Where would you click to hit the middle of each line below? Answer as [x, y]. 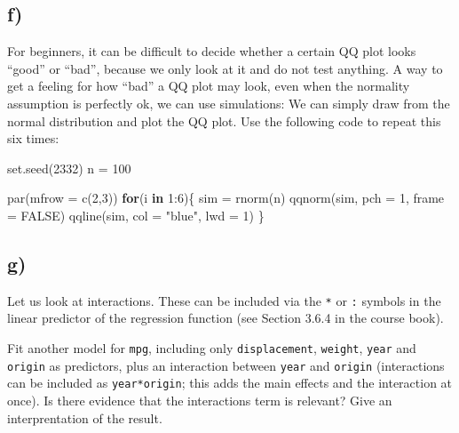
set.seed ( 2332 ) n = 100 [69, 168]
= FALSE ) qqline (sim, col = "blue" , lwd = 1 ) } [136, 215]
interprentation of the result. [85, 417]
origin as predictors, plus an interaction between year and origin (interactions [226, 365]
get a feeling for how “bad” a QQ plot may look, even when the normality [209, 86]
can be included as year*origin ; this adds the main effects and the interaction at [230, 383]
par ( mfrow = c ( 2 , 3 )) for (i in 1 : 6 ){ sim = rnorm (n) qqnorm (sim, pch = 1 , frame [226, 198]
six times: [33, 138]
